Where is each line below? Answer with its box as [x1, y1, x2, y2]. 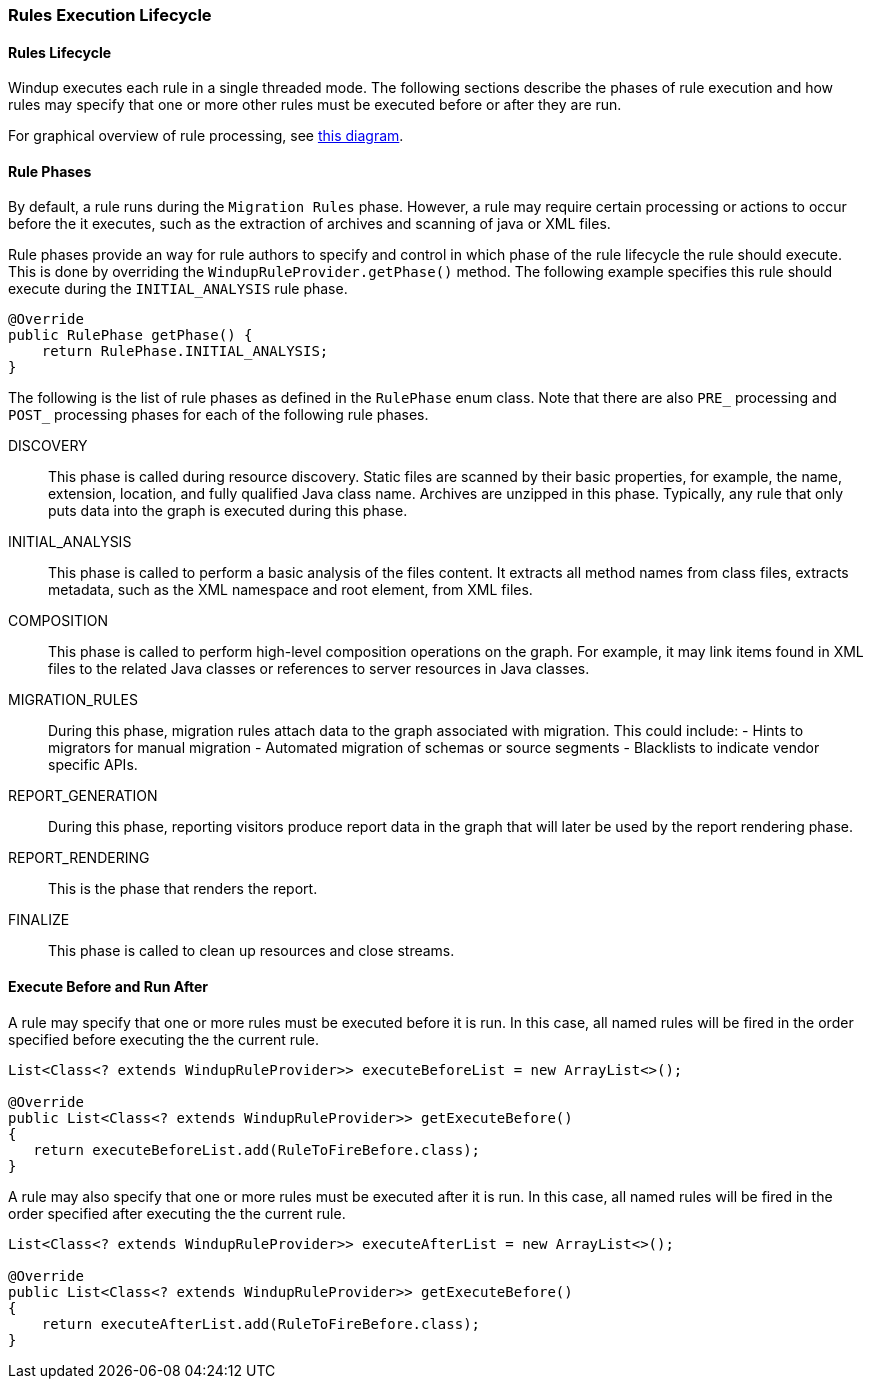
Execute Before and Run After [8, 978, 209, 996]
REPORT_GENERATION [8, 787, 158, 805]
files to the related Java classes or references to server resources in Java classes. [48, 660, 590, 678]
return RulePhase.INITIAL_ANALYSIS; [41, 343, 329, 360]
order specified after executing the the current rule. [8, 1204, 346, 1222]
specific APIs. [48, 756, 138, 774]
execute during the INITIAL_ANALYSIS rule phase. [8, 280, 348, 298]
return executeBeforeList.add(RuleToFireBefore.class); [33, 1141, 481, 1158]
